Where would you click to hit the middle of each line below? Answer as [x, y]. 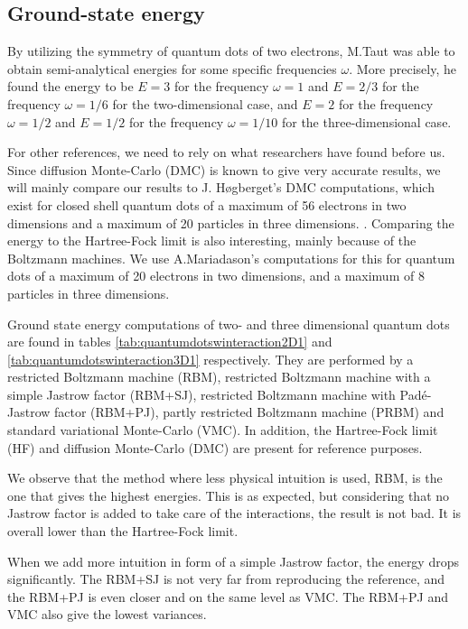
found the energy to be [70, 86]
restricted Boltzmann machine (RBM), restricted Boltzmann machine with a [219, 377]
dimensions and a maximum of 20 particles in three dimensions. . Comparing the [231, 222]
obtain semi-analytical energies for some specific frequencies [172, 68]
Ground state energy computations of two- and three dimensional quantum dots [229, 324]
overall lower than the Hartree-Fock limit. [123, 531]
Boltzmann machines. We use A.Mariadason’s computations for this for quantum [231, 258]
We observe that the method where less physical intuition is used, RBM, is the [225, 478]
